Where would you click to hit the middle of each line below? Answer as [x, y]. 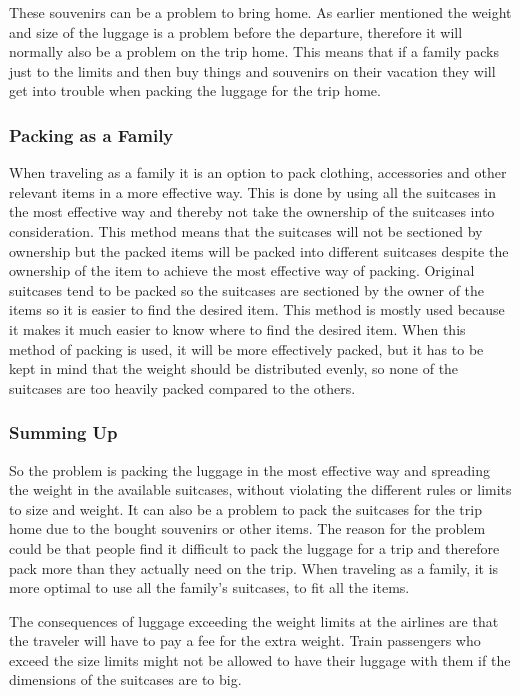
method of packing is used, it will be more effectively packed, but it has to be [246, 348]
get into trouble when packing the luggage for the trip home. [195, 90]
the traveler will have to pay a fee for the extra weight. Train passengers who [245, 640]
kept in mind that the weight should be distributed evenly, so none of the [234, 368]
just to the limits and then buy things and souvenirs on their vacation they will [252, 70]
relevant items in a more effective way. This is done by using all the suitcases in [253, 191]
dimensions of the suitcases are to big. [125, 679]
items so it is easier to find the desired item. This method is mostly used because [257, 309]
